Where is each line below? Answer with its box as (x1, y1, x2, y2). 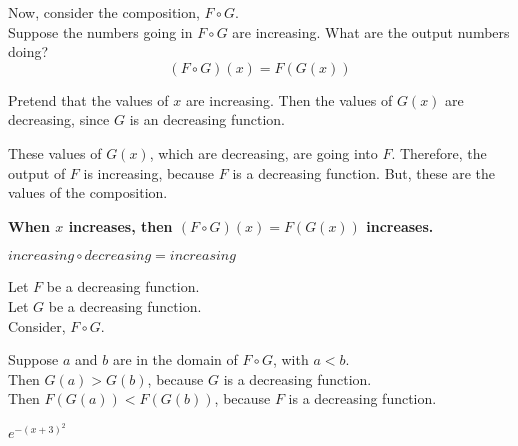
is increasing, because (83, 162, 215, 183)
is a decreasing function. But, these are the (232, 162, 496, 183)
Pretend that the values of (8, 89, 169, 110)
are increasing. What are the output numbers (232, 21, 510, 42)
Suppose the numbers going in (8, 21, 193, 42)
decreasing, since (8, 109, 110, 130)
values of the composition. (8, 182, 168, 203)
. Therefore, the (391, 142, 487, 163)
